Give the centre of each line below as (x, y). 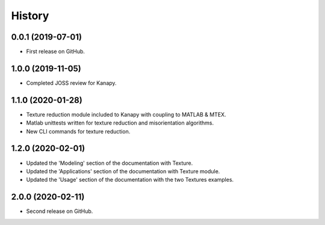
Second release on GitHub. (60, 211)
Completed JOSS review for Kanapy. (71, 83)
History (30, 16)
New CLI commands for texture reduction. (78, 131)
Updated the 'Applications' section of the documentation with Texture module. (123, 171)
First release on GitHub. (56, 52)
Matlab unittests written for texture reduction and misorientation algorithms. (120, 123)
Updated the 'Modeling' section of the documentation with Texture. (110, 163)
